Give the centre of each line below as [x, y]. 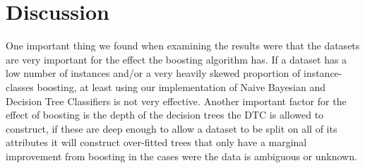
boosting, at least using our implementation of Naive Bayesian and [181, 86]
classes [20, 86]
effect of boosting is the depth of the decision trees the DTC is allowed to [165, 115]
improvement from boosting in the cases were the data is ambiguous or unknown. [181, 156]
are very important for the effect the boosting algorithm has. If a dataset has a [176, 59]
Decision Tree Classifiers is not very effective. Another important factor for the [176, 101]
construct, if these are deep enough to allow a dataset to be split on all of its [172, 128]
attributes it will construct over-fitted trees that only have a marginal [156, 142]
